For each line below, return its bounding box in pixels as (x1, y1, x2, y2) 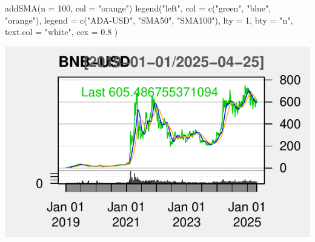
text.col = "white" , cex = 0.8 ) (5, 25, 118, 38)
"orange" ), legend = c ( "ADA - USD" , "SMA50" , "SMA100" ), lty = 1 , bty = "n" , (5, 13, 293, 26)
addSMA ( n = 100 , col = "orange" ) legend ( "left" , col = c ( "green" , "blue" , (5, 2, 271, 14)
